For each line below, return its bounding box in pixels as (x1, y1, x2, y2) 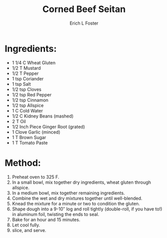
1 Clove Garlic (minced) (12, 129, 61, 135)
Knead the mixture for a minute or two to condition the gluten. (12, 200, 140, 206)
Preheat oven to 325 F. (12, 174, 60, 180)
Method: (5, 157, 41, 169)
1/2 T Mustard (12, 65, 41, 71)
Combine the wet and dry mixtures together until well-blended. (12, 195, 143, 201)
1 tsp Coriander (12, 75, 44, 81)
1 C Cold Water (12, 107, 43, 113)
